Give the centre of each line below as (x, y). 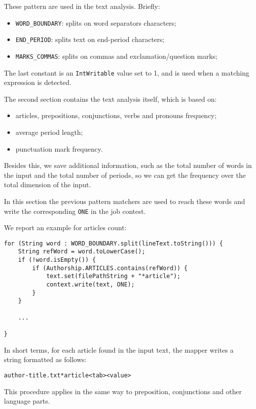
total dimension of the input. (48, 184)
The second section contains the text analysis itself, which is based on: (110, 99)
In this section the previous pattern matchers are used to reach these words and (125, 201)
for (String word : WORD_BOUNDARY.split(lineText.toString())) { (113, 243)
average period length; (49, 132)
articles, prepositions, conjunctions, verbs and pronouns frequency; (116, 115)
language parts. (27, 401)
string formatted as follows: (45, 359)
